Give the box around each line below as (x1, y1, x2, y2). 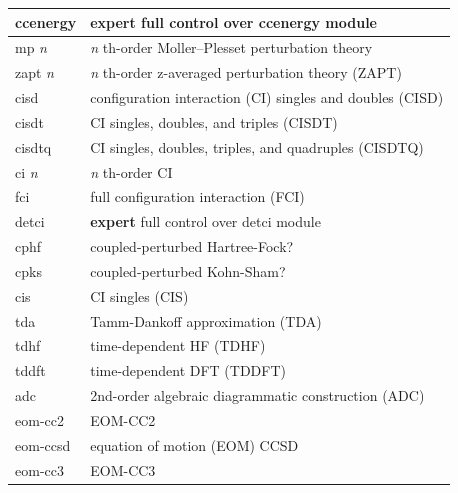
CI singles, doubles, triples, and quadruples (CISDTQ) (90, 136, 424, 157)
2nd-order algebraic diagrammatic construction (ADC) (90, 385, 425, 406)
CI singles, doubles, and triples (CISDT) (90, 111, 338, 132)
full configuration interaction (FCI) (90, 186, 305, 207)
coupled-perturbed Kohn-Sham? (90, 260, 286, 281)
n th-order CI (90, 161, 173, 182)
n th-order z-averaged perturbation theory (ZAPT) (90, 62, 402, 83)
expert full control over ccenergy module (90, 11, 377, 32)
